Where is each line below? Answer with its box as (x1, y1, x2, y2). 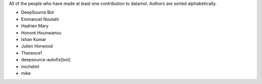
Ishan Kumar (21, 36, 47, 42)
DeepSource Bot (21, 10, 54, 15)
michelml (21, 63, 40, 70)
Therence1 (21, 50, 42, 56)
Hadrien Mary (21, 23, 49, 29)
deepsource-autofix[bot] (21, 57, 71, 63)
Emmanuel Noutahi (21, 16, 59, 22)
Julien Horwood (21, 43, 53, 49)
